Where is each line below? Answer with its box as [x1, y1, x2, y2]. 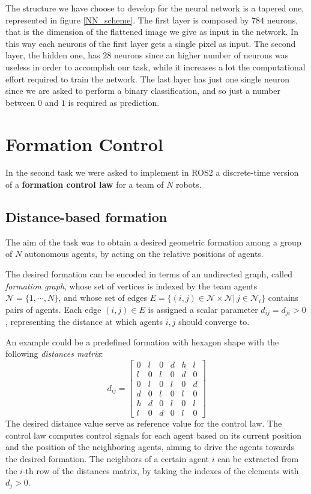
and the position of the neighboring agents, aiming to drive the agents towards [5, 440, 295, 453]
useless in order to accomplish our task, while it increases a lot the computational [5, 60, 306, 73]
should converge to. [178, 315, 250, 328]
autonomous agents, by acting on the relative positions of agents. [24, 247, 264, 260]
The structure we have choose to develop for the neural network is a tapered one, [5, 2, 304, 14]
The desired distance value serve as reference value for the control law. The [5, 417, 282, 430]
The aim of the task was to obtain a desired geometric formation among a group [5, 235, 301, 248]
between [5, 96, 35, 108]
